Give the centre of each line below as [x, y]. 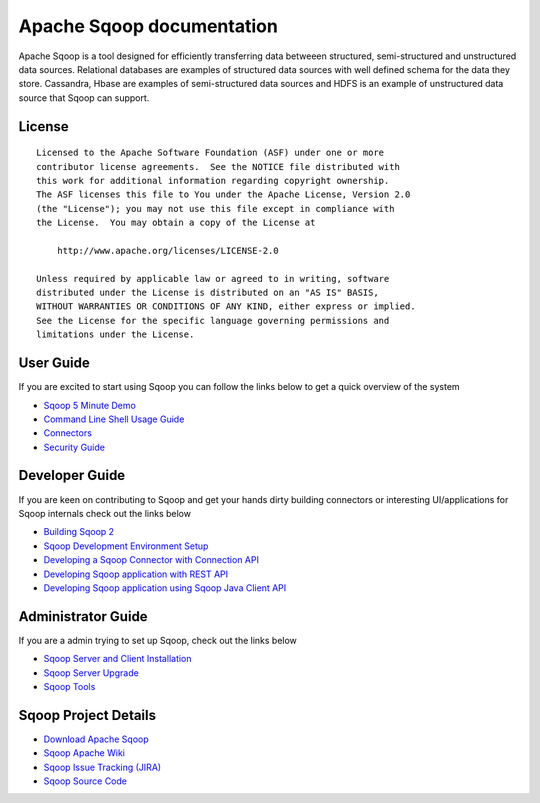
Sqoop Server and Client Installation [117, 659]
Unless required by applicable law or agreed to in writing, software [213, 278]
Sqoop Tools [69, 686]
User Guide [54, 363]
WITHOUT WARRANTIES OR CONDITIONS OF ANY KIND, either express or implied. [226, 306]
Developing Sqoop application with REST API [136, 574]
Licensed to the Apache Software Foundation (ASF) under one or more [210, 153]
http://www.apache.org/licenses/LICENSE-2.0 [167, 250]
